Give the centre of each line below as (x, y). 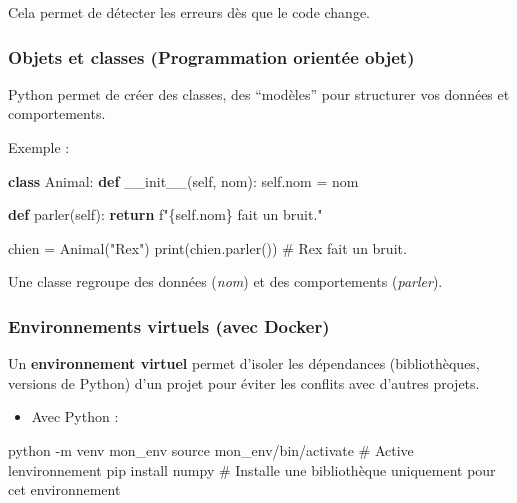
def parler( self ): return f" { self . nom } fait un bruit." (165, 214)
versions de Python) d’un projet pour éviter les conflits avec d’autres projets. (244, 382)
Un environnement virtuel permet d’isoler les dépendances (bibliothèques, (244, 363)
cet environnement (64, 489)
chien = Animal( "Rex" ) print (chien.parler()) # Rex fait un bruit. (207, 247)
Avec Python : (75, 416)
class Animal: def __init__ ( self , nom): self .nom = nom (183, 180)
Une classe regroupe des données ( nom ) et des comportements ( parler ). (225, 281)
